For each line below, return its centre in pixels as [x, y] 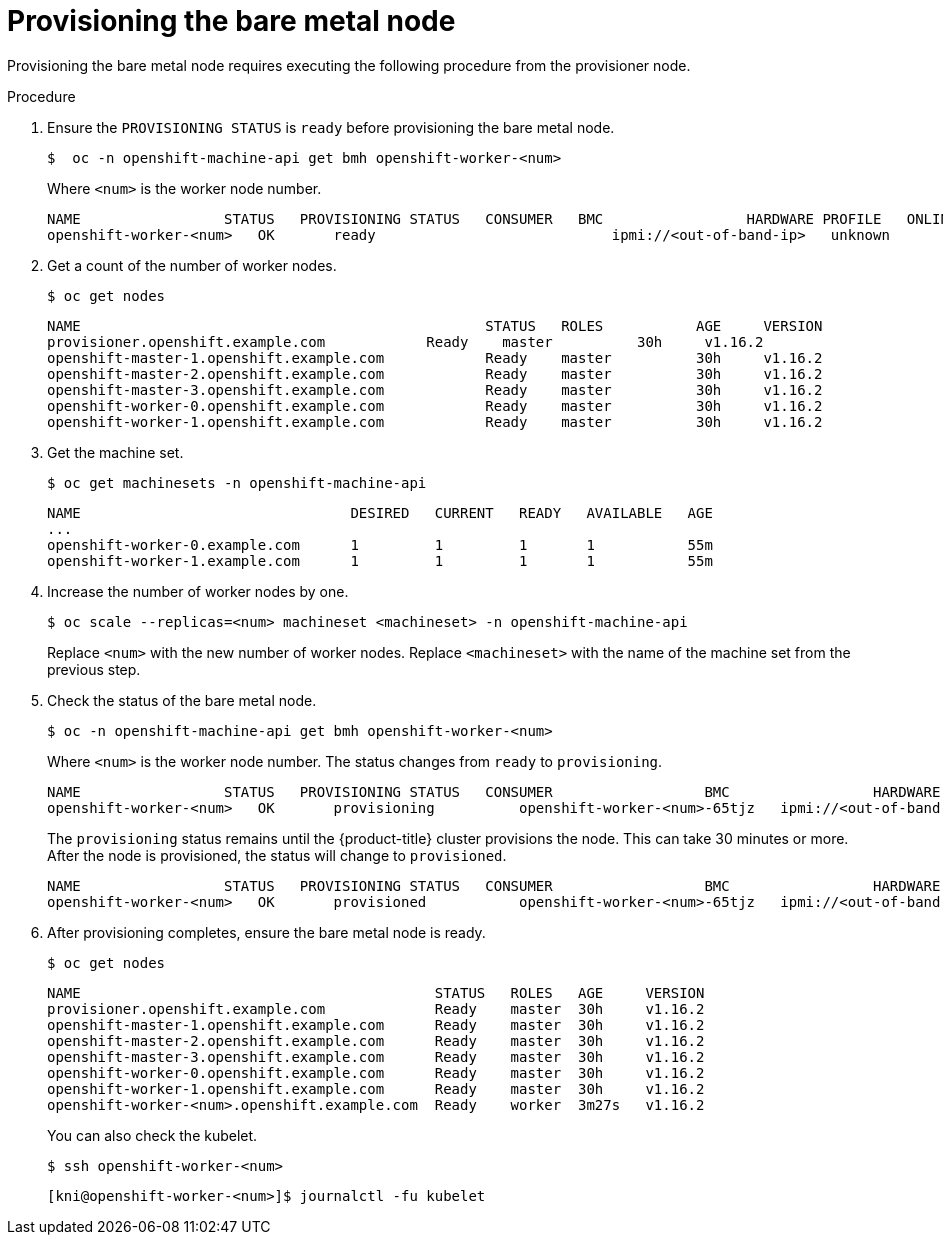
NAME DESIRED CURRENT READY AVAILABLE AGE [380, 512]
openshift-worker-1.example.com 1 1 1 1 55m [380, 560]
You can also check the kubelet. [152, 1135]
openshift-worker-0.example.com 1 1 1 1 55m [380, 544]
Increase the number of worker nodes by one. [198, 591]
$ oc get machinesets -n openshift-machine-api [237, 482]
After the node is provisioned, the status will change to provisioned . [277, 855]
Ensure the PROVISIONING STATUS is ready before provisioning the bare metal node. [331, 127]
